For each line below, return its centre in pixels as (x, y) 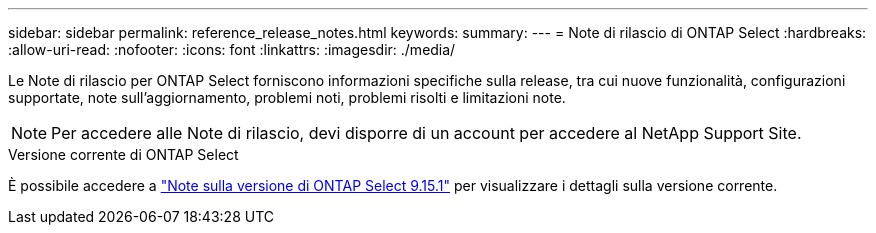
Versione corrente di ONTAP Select (123, 154)
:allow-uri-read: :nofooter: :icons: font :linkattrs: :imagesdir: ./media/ (232, 49)
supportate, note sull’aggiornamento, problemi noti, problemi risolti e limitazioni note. (287, 97)
